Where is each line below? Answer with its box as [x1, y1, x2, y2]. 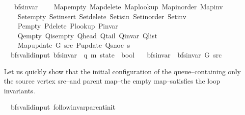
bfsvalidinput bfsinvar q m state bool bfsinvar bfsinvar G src [10, 49, 222, 59]
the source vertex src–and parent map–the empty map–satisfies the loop [4, 76, 220, 86]
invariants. [4, 85, 35, 95]
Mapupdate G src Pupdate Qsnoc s [17, 40, 130, 50]
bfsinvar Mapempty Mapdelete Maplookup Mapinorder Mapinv [14, 1, 223, 11]
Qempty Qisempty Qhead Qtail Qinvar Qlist [17, 30, 158, 40]
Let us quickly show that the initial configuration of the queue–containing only [4, 66, 241, 76]
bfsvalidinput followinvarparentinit [10, 102, 115, 112]
